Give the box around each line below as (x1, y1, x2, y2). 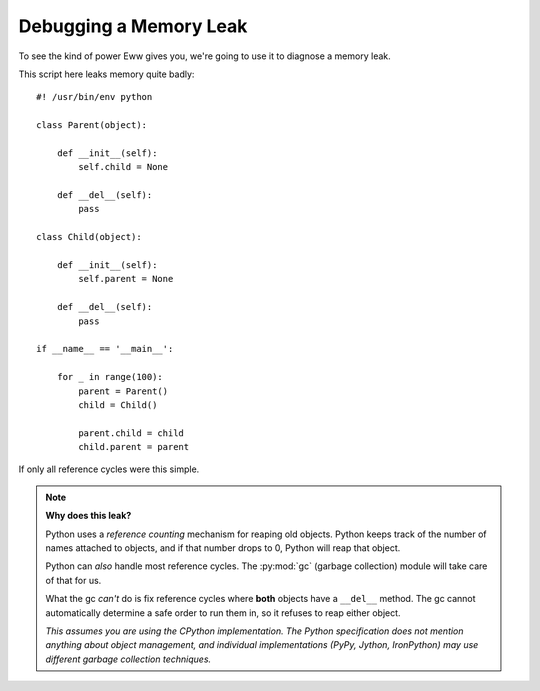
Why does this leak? (45, 510, 132, 522)
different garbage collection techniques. (45, 653, 212, 665)
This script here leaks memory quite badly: (18, 68, 195, 80)
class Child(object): (36, 231, 142, 243)
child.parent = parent (78, 441, 190, 453)
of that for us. (45, 574, 102, 586)
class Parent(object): (36, 120, 148, 131)
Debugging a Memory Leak (18, 15, 248, 37)
